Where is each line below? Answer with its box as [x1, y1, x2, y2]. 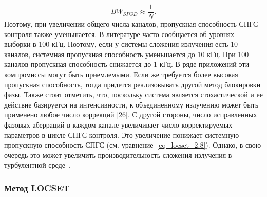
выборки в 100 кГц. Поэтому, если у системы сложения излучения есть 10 [4, 39, 238, 49]
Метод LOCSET [4, 181, 70, 194]
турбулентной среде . [4, 159, 71, 170]
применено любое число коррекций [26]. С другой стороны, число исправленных [4, 109, 257, 120]
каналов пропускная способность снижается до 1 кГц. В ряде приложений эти [4, 59, 250, 69]
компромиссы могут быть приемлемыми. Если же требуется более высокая [4, 69, 238, 80]
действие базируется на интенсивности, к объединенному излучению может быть [4, 99, 259, 110]
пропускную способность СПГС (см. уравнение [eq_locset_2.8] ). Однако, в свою [4, 139, 261, 150]
